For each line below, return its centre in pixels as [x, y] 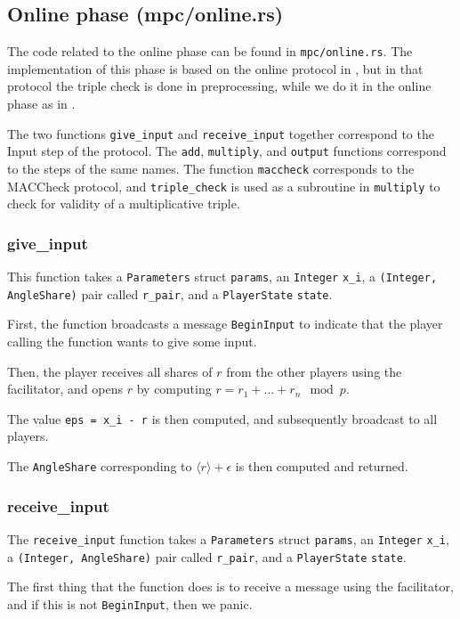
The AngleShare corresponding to [100, 466]
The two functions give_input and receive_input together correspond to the [221, 133]
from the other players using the [314, 371]
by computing [174, 389]
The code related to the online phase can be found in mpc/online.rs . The [210, 51]
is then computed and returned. [322, 466]
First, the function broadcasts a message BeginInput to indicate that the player [225, 324]
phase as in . [41, 104]
